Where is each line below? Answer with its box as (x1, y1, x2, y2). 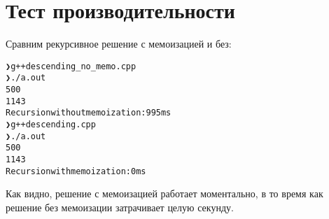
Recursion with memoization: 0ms (6, 166, 146, 176)
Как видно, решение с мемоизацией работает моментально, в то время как (6, 186, 323, 201)
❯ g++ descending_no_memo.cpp (6, 61, 136, 71)
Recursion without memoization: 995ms (6, 108, 171, 118)
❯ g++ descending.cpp (6, 120, 96, 129)
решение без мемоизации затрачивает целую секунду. (6, 199, 234, 214)
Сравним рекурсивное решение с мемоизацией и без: (6, 36, 232, 51)
